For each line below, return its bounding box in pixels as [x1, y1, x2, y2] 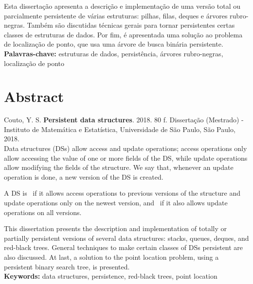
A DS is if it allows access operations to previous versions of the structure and [4, 188, 240, 198]
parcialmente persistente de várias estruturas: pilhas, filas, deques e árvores [4, 10, 228, 20]
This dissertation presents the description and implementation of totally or [4, 223, 227, 234]
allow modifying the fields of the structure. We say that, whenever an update [4, 162, 234, 172]
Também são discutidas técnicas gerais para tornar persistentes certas [27, 20, 235, 30]
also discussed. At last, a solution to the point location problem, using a [4, 252, 219, 262]
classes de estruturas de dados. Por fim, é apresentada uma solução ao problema [4, 29, 243, 39]
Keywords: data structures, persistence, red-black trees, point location [4, 271, 217, 281]
